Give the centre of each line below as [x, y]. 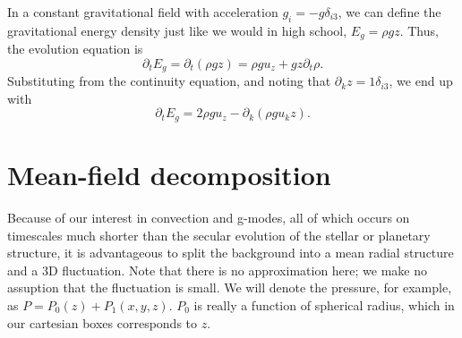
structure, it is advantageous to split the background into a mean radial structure [231, 253]
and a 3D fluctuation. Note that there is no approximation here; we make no [217, 270]
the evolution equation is [75, 49]
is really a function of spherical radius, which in [324, 305]
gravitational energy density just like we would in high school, [177, 30]
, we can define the [389, 12]
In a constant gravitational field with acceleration [143, 12]
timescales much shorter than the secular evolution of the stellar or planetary [219, 235]
